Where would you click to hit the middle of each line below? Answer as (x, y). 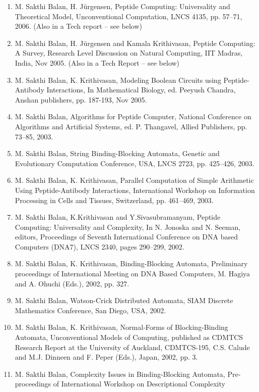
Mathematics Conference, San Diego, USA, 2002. (90, 310)
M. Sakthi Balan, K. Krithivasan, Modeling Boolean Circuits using (118, 80)
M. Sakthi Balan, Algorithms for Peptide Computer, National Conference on (133, 116)
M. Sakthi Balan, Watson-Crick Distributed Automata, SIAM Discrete (124, 300)
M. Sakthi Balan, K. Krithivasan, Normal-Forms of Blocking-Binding (121, 327)
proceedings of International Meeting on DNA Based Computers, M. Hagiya (133, 274)
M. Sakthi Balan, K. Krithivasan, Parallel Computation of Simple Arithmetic (134, 180)
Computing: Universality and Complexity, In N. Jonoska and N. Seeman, (128, 227)
